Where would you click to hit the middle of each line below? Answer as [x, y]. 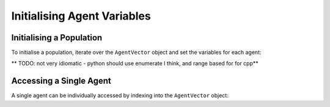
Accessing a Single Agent [61, 81]
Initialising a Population [57, 38]
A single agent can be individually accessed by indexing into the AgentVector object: [120, 95]
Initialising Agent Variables [81, 16]
